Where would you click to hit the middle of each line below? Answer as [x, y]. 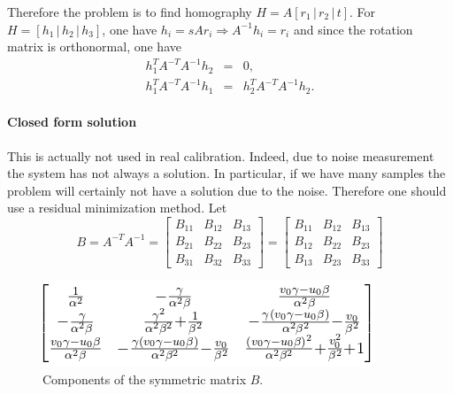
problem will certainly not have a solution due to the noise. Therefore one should [227, 190]
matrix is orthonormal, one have [94, 46]
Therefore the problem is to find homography [130, 12]
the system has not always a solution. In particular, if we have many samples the [226, 173]
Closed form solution [72, 122]
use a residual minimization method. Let [117, 208]
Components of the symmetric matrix [145, 379]
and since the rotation [353, 29]
